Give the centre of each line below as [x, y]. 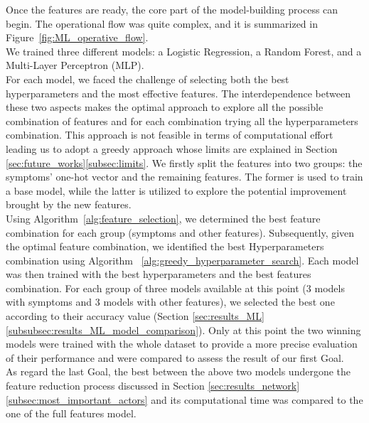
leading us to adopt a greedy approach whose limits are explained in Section [172, 148]
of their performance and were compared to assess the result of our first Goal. [175, 357]
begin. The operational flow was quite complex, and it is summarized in [162, 23]
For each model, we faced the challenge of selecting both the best [148, 79]
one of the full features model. [71, 413]
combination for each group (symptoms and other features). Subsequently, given [180, 232]
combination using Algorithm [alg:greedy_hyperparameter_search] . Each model [182, 260]
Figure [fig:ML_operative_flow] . [77, 37]
